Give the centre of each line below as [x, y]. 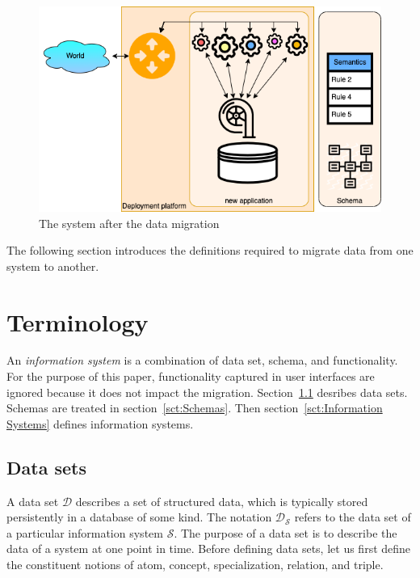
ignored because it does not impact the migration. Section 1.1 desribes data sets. [207, 392]
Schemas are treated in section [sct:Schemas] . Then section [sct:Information [195, 408]
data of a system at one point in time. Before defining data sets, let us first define [209, 548]
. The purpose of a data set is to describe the [286, 532]
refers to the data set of [353, 517]
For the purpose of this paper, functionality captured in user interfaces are [191, 376]
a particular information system [85, 532]
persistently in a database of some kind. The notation [139, 517]
